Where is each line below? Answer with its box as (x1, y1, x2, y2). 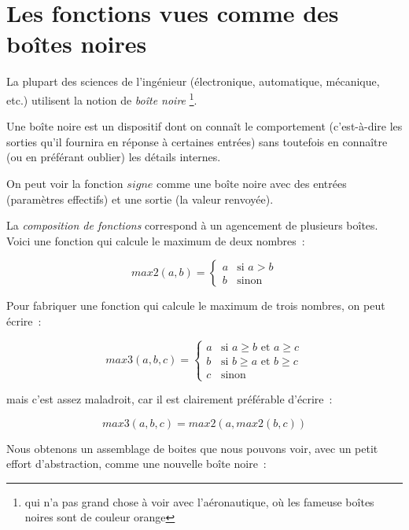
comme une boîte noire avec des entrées (157, 175, 347, 191)
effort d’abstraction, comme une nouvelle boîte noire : (6, 455, 267, 472)
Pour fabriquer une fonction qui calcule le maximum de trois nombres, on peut (6, 297, 385, 314)
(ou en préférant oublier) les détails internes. (6, 149, 221, 165)
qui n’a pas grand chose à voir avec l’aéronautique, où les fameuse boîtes (24, 493, 374, 510)
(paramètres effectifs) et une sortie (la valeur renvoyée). (6, 190, 274, 207)
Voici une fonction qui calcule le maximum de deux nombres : (6, 232, 305, 248)
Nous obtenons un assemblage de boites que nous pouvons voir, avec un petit (6, 440, 378, 456)
